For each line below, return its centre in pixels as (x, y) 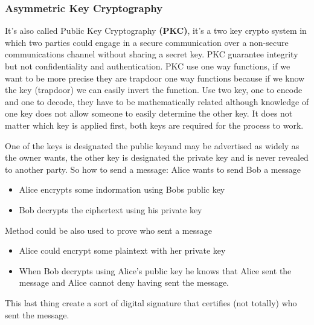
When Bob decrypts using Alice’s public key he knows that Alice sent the (155, 270)
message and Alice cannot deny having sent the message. (124, 282)
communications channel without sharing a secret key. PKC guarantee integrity (152, 54)
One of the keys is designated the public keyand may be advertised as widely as (152, 145)
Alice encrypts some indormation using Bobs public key (122, 189)
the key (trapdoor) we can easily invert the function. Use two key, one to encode (154, 90)
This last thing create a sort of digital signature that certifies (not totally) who (151, 302)
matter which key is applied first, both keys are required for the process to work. (154, 125)
